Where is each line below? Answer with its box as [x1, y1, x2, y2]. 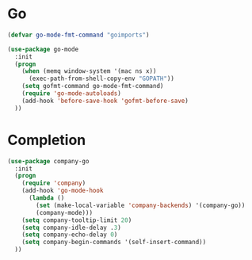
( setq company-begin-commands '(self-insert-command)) [21, 239, 207, 247]
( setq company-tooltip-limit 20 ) [21, 216, 132, 224]
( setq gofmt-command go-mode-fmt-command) [21, 82, 164, 90]
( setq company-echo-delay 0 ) [21, 231, 118, 239]
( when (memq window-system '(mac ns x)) [21, 67, 157, 75]
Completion [7, 131, 86, 149]
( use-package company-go [7, 157, 90, 165]
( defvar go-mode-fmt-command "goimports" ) [7, 31, 150, 39]
